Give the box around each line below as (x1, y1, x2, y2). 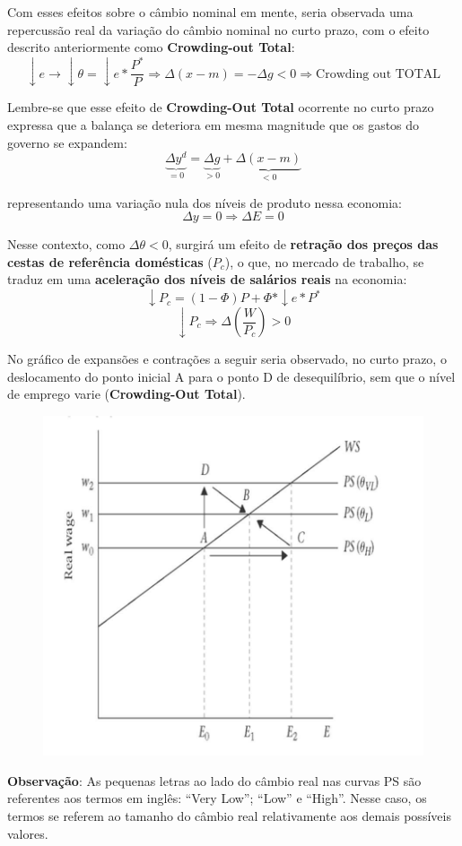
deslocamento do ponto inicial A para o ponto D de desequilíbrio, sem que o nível (7, 367, 456, 385)
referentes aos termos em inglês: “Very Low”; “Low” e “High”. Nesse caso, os (7, 789, 427, 807)
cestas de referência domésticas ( (7, 252, 213, 271)
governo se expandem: (7, 133, 127, 151)
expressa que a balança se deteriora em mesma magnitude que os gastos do (7, 115, 420, 134)
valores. (7, 824, 48, 842)
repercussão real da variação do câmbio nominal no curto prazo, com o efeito (7, 20, 430, 39)
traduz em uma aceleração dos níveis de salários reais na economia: (7, 270, 407, 289)
